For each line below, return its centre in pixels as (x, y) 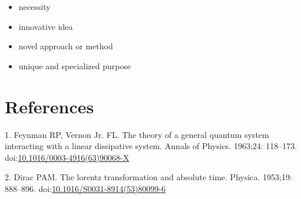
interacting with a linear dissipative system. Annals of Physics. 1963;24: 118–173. (151, 146)
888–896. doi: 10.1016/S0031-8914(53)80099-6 (85, 188)
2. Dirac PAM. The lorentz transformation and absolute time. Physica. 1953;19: (148, 177)
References (49, 106)
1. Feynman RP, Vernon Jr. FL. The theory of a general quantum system (137, 134)
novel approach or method (66, 46)
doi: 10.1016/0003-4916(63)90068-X (67, 157)
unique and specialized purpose (75, 65)
